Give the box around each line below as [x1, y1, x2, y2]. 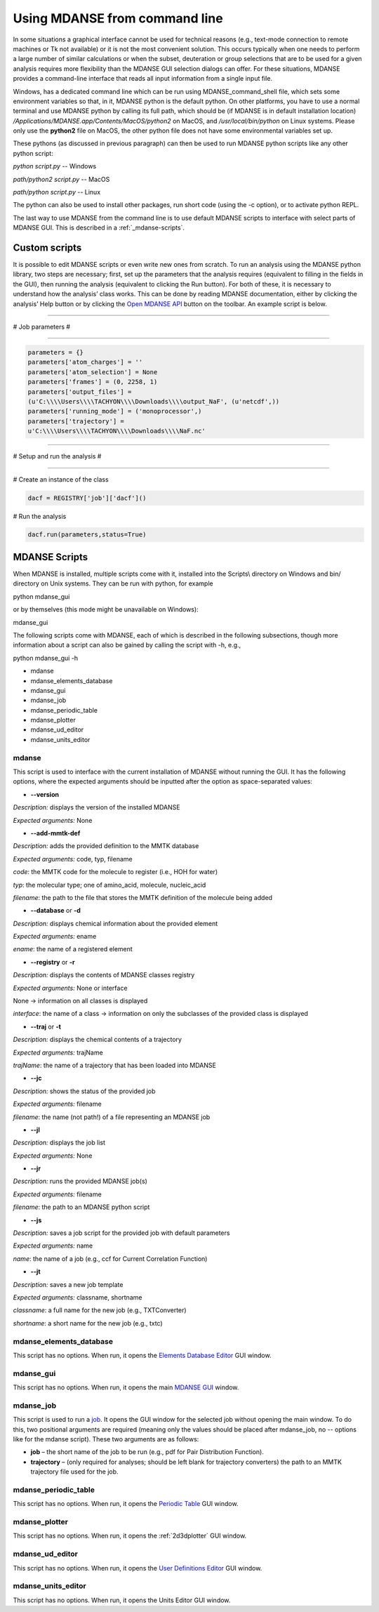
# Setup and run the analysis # [13, 452, 102, 461]
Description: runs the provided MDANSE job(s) [13, 1177, 147, 1186]
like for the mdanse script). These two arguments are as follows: [13, 1434, 199, 1443]
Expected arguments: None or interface [13, 984, 128, 992]
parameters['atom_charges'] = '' [27, 358, 143, 366]
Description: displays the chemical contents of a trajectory [13, 1036, 182, 1044]
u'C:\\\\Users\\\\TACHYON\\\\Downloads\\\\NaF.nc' [27, 427, 206, 435]
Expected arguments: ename [13, 932, 97, 941]
